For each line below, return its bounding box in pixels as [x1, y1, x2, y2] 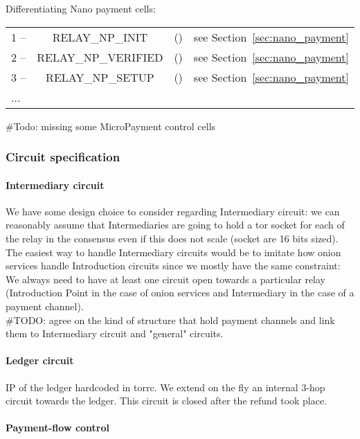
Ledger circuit [6, 353, 74, 368]
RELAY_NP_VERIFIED [37, 48, 163, 65]
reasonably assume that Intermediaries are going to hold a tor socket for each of [6, 217, 345, 232]
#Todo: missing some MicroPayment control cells [6, 118, 216, 133]
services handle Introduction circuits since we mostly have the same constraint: [6, 258, 341, 273]
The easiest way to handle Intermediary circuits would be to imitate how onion [6, 244, 341, 259]
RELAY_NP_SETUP [46, 69, 154, 85]
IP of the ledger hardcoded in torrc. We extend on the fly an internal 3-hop [6, 379, 325, 394]
